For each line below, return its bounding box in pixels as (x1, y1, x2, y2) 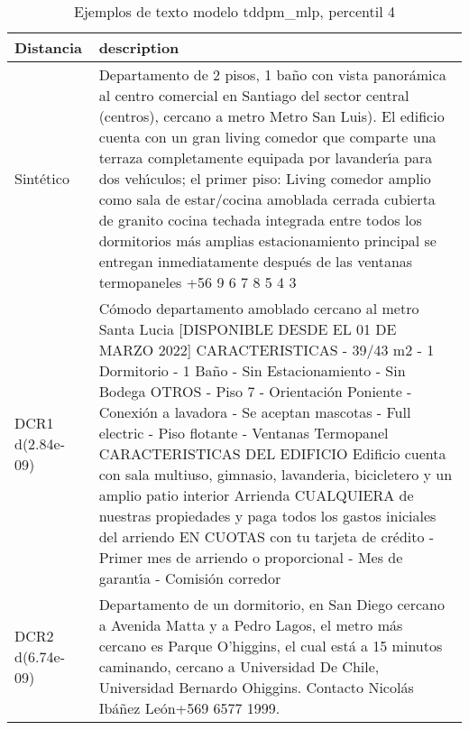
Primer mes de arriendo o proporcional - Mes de (98, 547, 403, 568)
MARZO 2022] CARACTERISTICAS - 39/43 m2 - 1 (98, 339, 435, 360)
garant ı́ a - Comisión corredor (98, 568, 281, 588)
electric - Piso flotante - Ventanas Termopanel (98, 422, 389, 443)
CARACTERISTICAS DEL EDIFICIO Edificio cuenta (98, 443, 446, 464)
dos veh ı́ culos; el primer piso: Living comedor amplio (98, 168, 431, 189)
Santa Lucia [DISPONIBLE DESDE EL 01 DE (98, 319, 397, 339)
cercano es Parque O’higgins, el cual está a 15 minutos (98, 635, 443, 656)
